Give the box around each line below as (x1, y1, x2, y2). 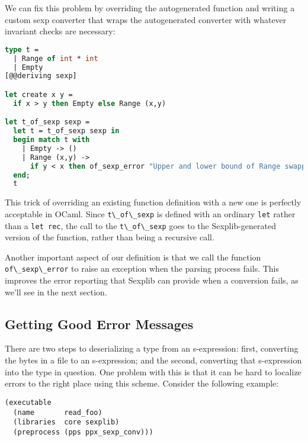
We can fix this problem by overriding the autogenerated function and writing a (5, 2, 295, 14)
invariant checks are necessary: (5, 25, 115, 37)
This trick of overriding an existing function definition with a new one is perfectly (5, 196, 301, 208)
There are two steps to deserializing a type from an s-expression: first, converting (5, 342, 299, 355)
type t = (5, 45, 39, 54)
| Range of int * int (13, 54, 98, 63)
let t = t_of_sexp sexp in (13, 127, 120, 136)
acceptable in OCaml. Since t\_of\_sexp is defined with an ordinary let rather (5, 207, 296, 220)
